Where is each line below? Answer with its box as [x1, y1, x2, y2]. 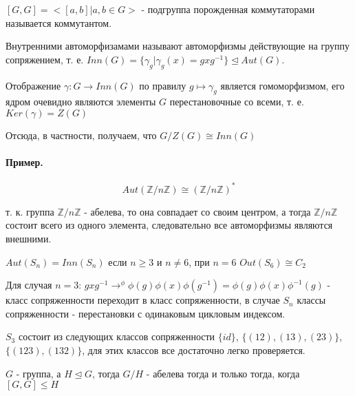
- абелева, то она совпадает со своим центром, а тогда [84, 204, 311, 218]
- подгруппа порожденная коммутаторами [141, 2, 315, 16]
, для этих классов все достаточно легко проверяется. [82, 343, 305, 357]
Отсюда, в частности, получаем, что [6, 127, 157, 142]
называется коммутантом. [6, 15, 112, 30]
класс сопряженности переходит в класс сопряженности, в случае [6, 293, 280, 307]
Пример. [6, 155, 43, 169]
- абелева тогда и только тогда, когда [146, 366, 300, 380]
